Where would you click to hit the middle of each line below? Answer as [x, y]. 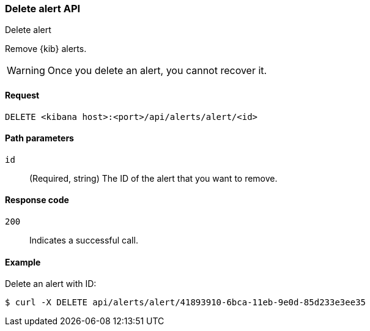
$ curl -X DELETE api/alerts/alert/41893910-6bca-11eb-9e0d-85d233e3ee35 [186, 303]
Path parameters [39, 138]
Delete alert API [43, 9]
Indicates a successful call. [84, 240]
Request [22, 95]
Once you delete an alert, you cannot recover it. [157, 71]
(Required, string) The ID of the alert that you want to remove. [154, 178]
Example [23, 262]
